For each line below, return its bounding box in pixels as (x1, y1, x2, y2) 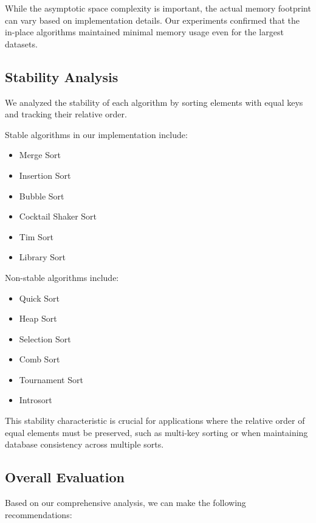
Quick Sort (19, 291, 60, 304)
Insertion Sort (19, 168, 71, 181)
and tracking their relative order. (5, 108, 127, 120)
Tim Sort (19, 230, 53, 243)
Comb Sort (19, 353, 60, 365)
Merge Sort (19, 148, 61, 161)
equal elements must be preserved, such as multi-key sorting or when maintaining (5, 426, 308, 438)
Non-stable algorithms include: (5, 271, 119, 283)
